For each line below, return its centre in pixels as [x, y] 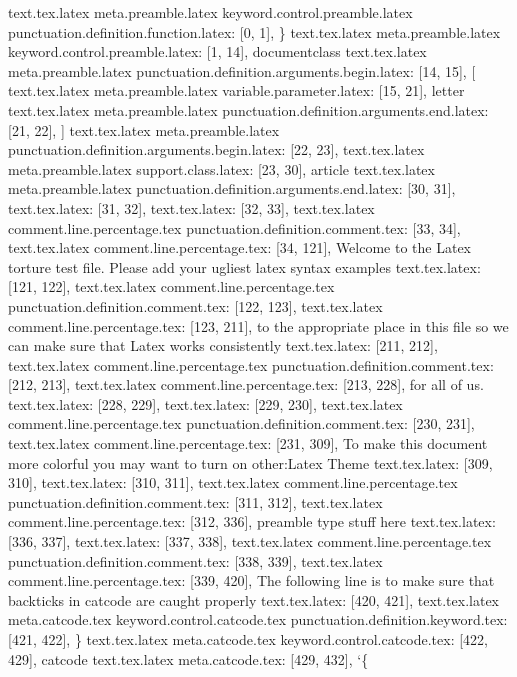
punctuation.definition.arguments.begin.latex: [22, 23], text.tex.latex [216, 149]
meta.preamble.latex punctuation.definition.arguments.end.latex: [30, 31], [232, 188]
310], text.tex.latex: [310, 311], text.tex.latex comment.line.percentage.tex [233, 482]
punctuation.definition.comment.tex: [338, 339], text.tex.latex [195, 560]
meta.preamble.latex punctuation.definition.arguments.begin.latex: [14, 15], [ [242, 70]
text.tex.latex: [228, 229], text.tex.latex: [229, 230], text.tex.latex [205, 403]
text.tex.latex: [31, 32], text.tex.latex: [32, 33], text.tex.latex [191, 207]
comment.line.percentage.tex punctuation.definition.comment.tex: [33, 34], [234, 227]
